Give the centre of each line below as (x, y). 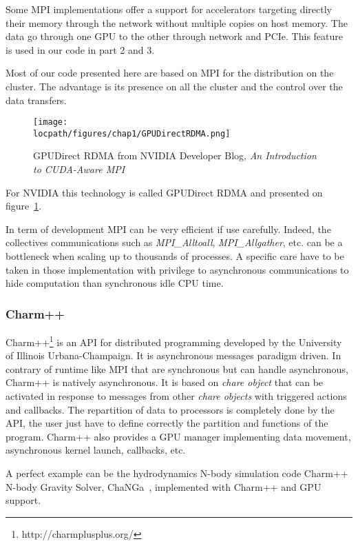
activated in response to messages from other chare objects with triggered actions (176, 396)
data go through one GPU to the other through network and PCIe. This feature (175, 36)
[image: (51, 122)
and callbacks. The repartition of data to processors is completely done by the (170, 409)
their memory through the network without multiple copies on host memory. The (177, 22)
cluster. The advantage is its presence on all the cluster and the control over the (174, 86)
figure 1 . (24, 206)
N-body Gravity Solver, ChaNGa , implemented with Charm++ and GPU (164, 486)
